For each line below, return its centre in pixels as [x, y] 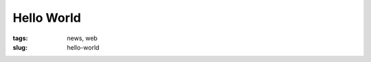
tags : [20, 38]
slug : [20, 47]
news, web [82, 38]
